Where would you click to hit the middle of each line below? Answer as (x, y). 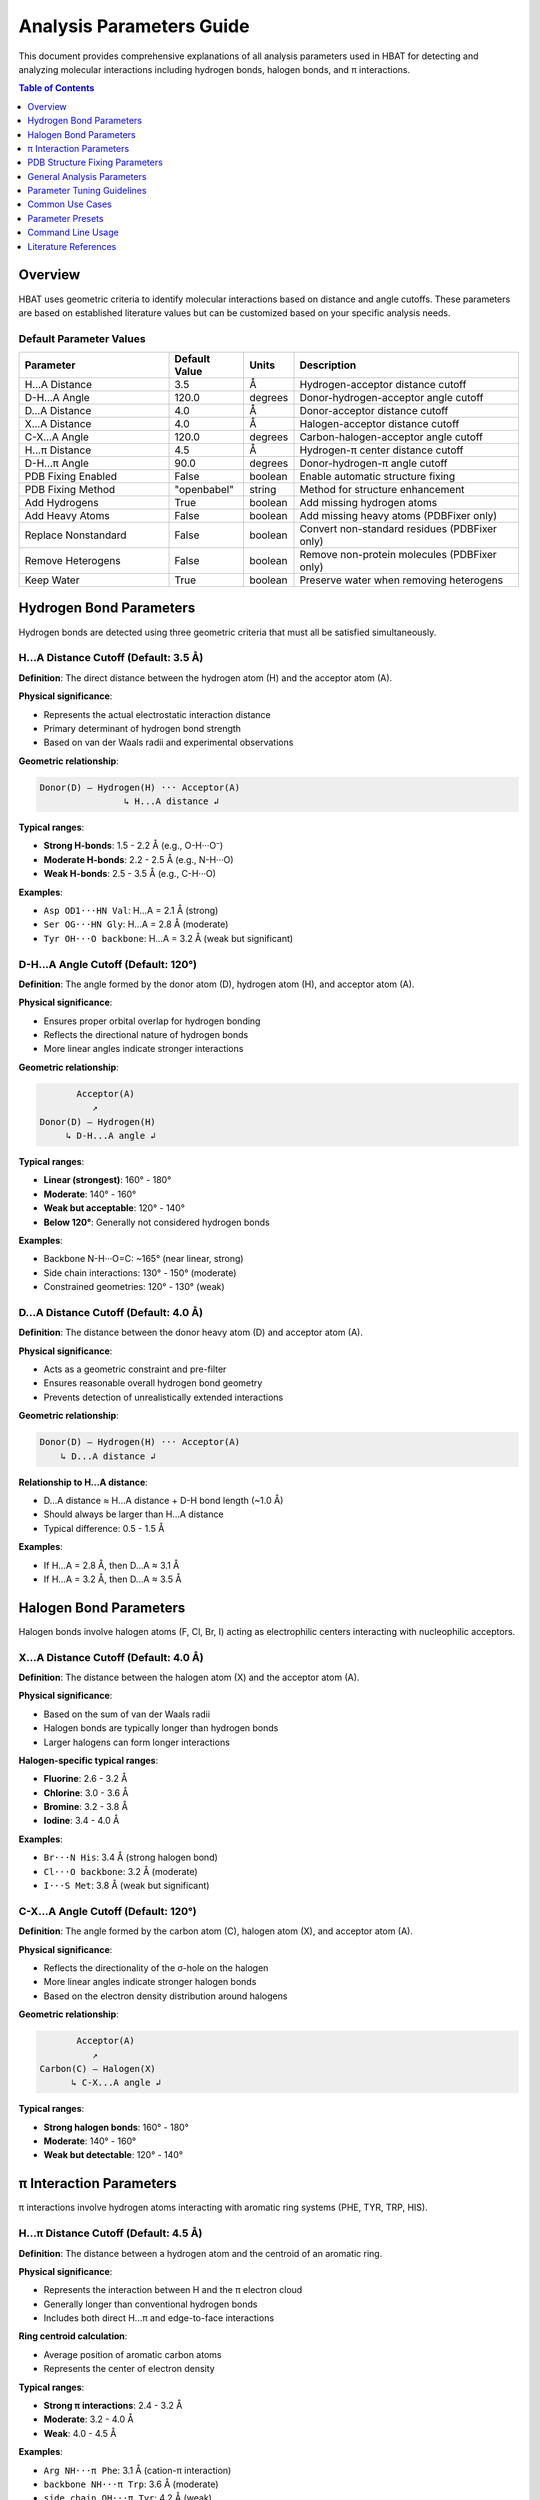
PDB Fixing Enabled (71, 477)
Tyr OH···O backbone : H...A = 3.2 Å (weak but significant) (168, 938)
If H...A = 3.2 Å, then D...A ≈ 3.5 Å (112, 1579)
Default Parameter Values (82, 338)
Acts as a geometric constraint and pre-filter (135, 1369)
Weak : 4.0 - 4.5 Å (80, 2433)
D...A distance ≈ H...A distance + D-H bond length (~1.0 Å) (163, 1500)
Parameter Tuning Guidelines (87, 191)
